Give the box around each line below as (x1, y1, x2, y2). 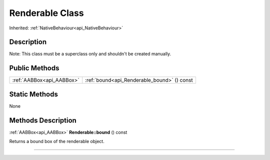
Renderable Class (9, 7, 84, 18)
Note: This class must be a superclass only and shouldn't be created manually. (9, 51, 171, 57)
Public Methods (9, 64, 59, 72)
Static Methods (9, 90, 58, 98)
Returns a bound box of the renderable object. (9, 139, 104, 145)
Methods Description (9, 116, 77, 125)
